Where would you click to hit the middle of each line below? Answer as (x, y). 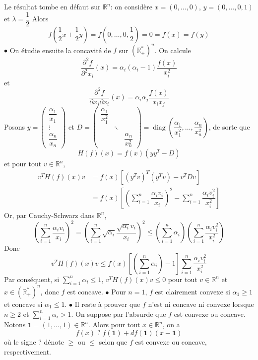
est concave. (85, 291)
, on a (171, 324)
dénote (54, 341)
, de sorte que (229, 126)
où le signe (20, 341)
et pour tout (23, 164)
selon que (113, 341)
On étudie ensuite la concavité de (60, 50)
